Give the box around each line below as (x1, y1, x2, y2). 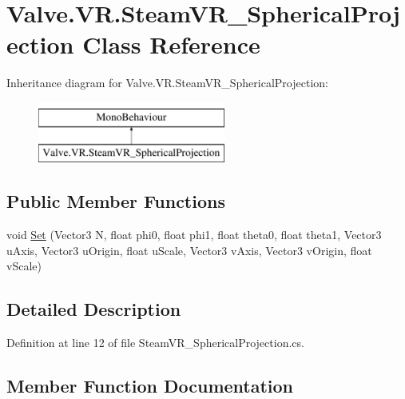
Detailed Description (6, 297, 181, 321)
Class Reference (82, 28, 260, 61)
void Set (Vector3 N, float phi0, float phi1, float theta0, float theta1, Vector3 (6, 226, 382, 243)
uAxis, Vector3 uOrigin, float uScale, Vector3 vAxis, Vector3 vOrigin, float (6, 241, 372, 258)
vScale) (6, 257, 42, 274)
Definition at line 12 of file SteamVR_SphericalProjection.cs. (6, 334, 304, 351)
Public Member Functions (6, 189, 225, 213)
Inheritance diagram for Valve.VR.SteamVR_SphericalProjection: (6, 74, 328, 91)
